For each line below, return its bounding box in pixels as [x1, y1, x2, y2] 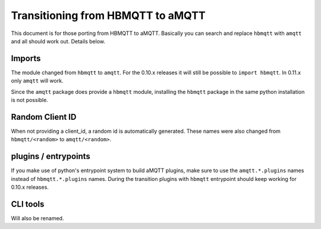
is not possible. [11, 97, 49, 104]
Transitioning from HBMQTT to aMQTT [11, 9, 206, 22]
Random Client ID [11, 112, 77, 122]
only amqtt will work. [11, 77, 64, 84]
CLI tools [11, 199, 45, 209]
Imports [11, 53, 41, 63]
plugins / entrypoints [11, 151, 90, 161]
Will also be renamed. [11, 214, 64, 222]
